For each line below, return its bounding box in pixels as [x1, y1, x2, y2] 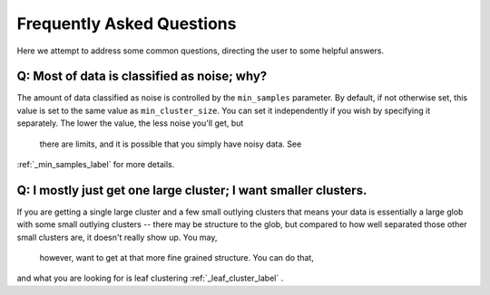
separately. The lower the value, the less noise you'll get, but [16, 118, 244, 128]
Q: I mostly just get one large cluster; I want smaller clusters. [16, 182, 367, 198]
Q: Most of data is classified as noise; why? [16, 69, 268, 84]
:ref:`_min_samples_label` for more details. [16, 159, 175, 170]
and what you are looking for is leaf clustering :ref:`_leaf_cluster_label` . [16, 272, 284, 284]
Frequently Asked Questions [16, 14, 237, 33]
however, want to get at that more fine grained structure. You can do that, [39, 252, 315, 263]
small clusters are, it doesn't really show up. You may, [16, 232, 218, 243]
